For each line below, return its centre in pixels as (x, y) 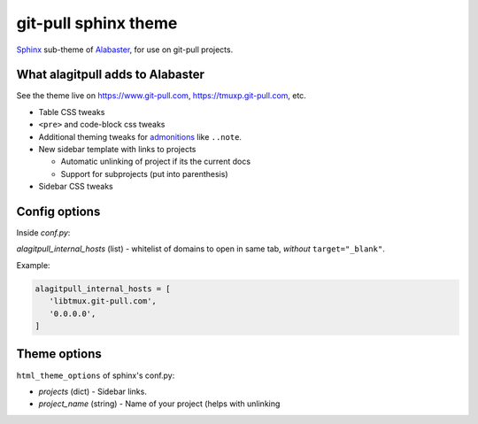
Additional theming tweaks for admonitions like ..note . (140, 136)
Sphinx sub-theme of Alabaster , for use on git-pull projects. (125, 50)
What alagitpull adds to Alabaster (111, 75)
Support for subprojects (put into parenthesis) (144, 173)
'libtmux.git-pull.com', (103, 301)
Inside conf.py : (43, 233)
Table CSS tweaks (72, 112)
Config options (58, 212)
